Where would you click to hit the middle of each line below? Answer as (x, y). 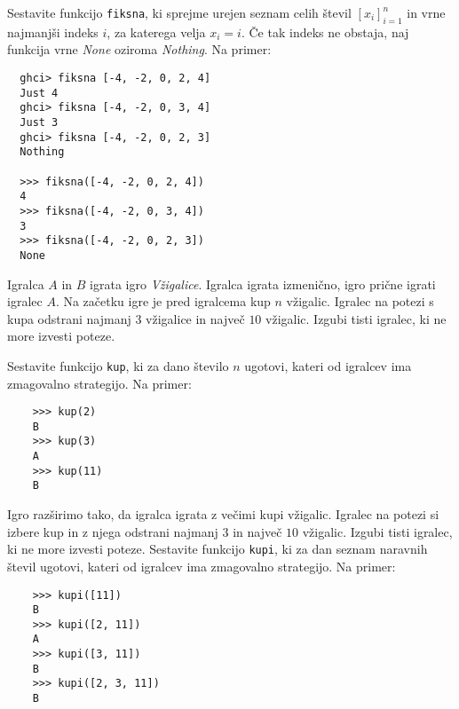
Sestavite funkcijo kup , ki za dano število (118, 365)
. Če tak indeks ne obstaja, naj (325, 32)
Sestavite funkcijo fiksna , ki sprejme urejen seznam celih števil (179, 12)
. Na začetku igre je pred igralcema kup (163, 301)
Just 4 (39, 93)
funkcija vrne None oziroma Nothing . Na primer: (139, 49)
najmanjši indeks (53, 32)
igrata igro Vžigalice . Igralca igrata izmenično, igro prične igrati (263, 284)
